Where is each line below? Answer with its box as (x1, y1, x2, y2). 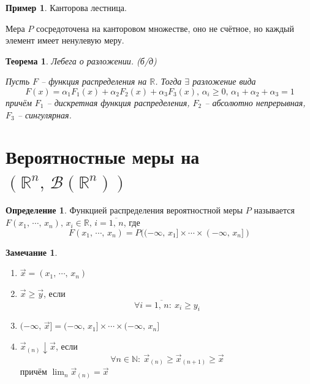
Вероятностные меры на (6, 144, 200, 169)
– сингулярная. (17, 108, 72, 121)
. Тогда (155, 75, 182, 88)
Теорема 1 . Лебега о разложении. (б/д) (6, 54, 157, 67)
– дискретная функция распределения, (47, 96, 190, 109)
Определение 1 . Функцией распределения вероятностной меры (6, 204, 243, 217)
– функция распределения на (41, 75, 147, 88)
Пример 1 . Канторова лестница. (6, 1, 127, 13)
